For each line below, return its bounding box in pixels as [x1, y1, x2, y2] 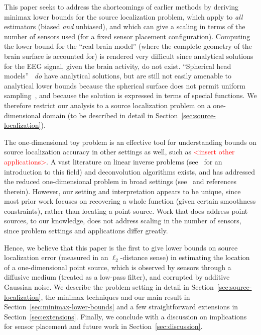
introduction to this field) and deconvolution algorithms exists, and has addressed [4, 166, 255, 177]
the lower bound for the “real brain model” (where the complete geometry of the [4, 41, 252, 51]
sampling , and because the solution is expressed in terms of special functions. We [4, 90, 257, 101]
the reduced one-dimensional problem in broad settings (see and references [4, 176, 236, 187]
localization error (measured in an [4, 252, 108, 263]
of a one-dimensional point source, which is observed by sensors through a [4, 262, 231, 272]
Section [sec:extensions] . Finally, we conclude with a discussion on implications [4, 311, 247, 321]
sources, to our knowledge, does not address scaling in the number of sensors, [4, 215, 241, 226]
